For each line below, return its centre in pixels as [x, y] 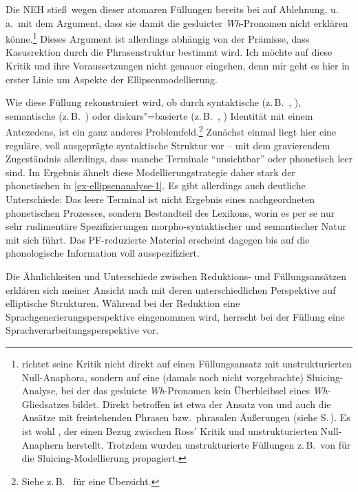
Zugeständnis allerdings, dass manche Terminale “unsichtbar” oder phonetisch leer [179, 159]
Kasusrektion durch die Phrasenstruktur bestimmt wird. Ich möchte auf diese [169, 52]
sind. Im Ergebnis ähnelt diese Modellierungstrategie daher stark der [150, 172]
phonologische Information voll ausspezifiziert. [103, 253]
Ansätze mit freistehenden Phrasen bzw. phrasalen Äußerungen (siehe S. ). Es [186, 417]
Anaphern [43, 444]
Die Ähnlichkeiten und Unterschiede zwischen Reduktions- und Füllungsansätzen [176, 276]
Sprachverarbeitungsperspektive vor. [82, 330]
